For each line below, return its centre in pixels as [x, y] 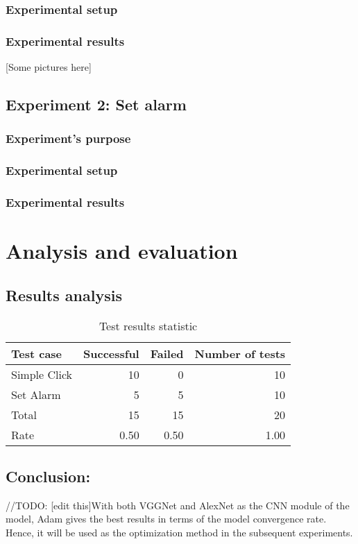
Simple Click [42, 374]
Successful [111, 353]
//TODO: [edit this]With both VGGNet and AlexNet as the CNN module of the [178, 505]
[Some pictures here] [49, 67]
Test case [37, 353]
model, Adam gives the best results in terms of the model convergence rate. [166, 519]
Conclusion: [48, 476]
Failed [167, 353]
